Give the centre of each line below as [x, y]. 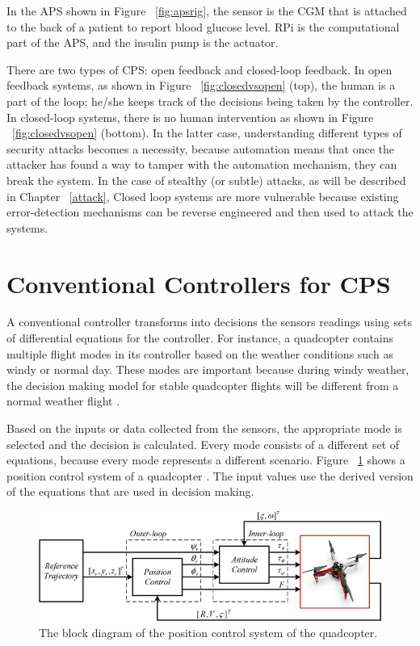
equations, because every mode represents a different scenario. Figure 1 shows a [206, 460]
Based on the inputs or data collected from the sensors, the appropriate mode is [204, 428]
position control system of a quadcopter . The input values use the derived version [210, 475]
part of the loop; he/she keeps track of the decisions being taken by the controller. [210, 101]
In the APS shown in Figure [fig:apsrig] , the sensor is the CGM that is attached [207, 10]
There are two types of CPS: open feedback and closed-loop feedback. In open [199, 69]
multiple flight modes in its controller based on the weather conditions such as [200, 353]
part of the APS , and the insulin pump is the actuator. [143, 42]
